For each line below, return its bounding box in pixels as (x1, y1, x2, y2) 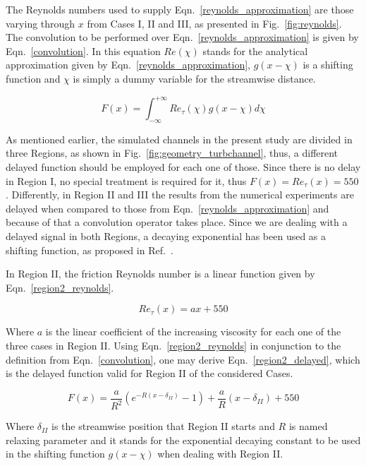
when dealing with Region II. (157, 446, 283, 461)
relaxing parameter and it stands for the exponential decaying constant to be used (6, 432, 361, 447)
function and (6, 71, 61, 85)
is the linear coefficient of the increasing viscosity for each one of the (45, 324, 341, 339)
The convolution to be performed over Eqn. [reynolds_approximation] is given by (6, 30, 359, 44)
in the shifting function (6, 446, 105, 461)
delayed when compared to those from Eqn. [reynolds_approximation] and (6, 201, 329, 215)
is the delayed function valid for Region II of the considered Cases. (6, 366, 293, 381)
